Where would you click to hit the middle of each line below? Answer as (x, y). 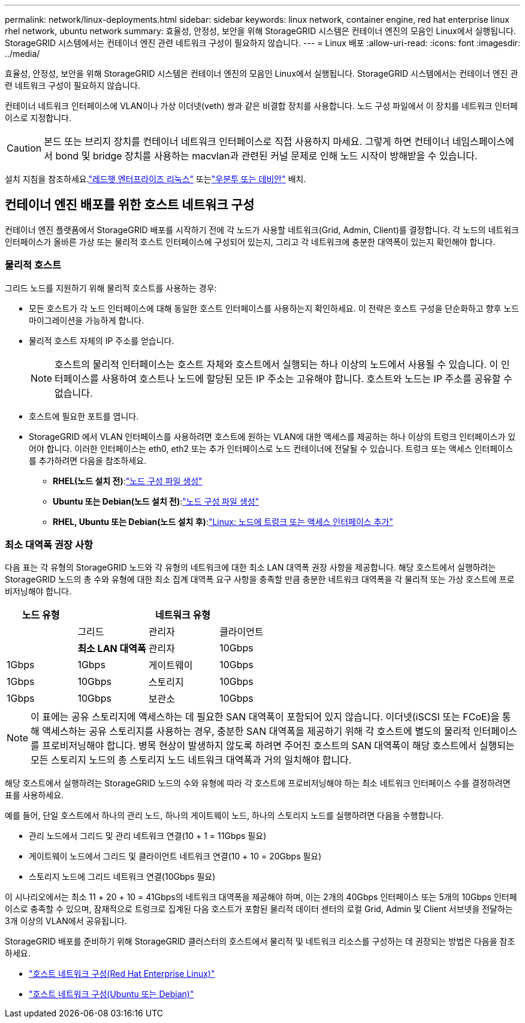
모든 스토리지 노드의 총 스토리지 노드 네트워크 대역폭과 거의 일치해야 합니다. (191, 760)
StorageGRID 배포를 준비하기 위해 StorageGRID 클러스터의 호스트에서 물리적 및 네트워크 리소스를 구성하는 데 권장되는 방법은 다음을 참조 (260, 941)
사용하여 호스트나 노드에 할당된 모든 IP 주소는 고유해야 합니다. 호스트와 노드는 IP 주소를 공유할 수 (307, 378)
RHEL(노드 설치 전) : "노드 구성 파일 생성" (128, 481)
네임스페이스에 (483, 141)
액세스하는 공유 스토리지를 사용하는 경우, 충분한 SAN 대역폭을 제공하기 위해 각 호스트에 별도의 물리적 (256, 731)
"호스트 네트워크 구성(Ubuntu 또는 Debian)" (111, 994)
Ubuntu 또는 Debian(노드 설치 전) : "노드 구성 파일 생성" (156, 501)
